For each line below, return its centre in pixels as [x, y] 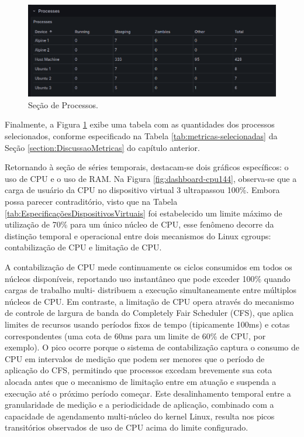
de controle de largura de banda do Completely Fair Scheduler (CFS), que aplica [149, 313]
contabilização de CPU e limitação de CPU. [83, 247]
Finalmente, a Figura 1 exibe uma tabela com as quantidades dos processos [140, 124]
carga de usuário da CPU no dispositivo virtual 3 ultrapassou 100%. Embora [142, 190]
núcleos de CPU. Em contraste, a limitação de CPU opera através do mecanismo [149, 301]
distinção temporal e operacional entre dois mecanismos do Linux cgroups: [138, 235]
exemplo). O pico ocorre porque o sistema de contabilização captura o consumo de [152, 347]
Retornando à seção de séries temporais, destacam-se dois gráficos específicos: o [147, 167]
